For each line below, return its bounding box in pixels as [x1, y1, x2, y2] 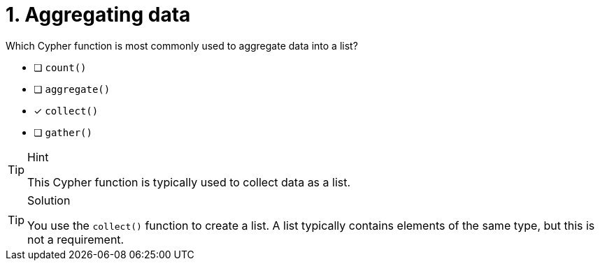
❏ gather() [34, 126, 92, 138]
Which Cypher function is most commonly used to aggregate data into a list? [6, 39, 358, 52]
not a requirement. [27, 232, 124, 246]
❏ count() [34, 61, 87, 73]
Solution [27, 193, 71, 207]
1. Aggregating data [6, 3, 191, 27]
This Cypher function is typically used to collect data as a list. [27, 175, 351, 189]
